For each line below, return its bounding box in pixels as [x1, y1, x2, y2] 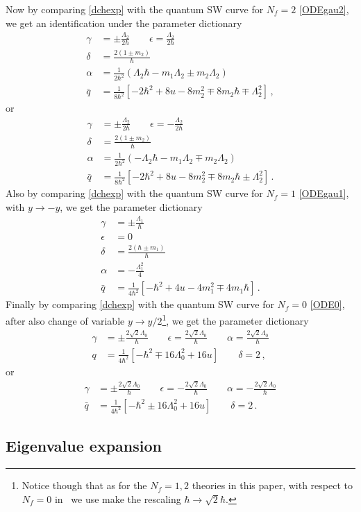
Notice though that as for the [22, 478, 147, 493]
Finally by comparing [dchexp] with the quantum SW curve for [6, 297, 274, 312]
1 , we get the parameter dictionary [162, 311, 309, 327]
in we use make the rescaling [54, 491, 181, 506]
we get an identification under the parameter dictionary [6, 15, 242, 30]
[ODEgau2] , [299, 2, 349, 16]
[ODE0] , [310, 297, 345, 312]
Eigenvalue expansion [6, 435, 162, 456]
